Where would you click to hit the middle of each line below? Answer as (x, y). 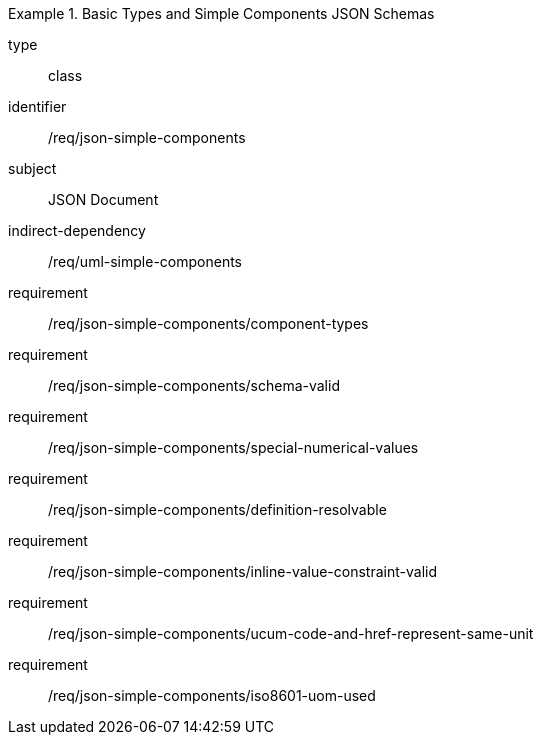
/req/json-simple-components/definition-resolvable (217, 509)
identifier (37, 106)
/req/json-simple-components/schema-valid (194, 385)
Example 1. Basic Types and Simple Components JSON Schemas (221, 13)
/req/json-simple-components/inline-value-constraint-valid (242, 571)
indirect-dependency (77, 230)
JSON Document (103, 199)
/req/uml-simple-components (145, 261)
